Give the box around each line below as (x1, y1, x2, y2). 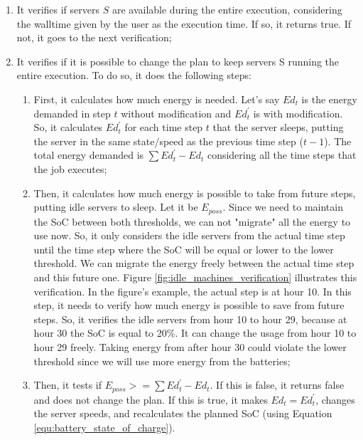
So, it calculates (33, 120, 103, 135)
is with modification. (253, 105, 343, 120)
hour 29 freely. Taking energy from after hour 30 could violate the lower (33, 339, 347, 354)
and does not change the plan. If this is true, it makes (33, 392, 268, 407)
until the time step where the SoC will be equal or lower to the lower (33, 241, 334, 256)
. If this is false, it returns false (210, 377, 345, 392)
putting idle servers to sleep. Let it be (33, 199, 198, 214)
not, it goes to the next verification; (16, 30, 172, 45)
